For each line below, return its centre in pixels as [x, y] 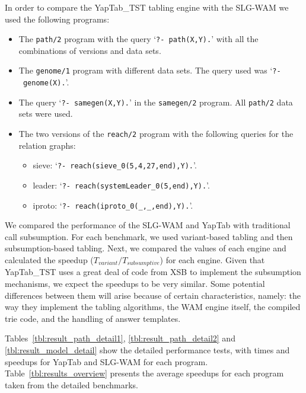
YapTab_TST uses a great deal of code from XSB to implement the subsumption [153, 272]
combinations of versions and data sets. [90, 50]
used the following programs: [57, 19]
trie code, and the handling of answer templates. [93, 318]
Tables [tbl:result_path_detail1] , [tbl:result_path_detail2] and [120, 338]
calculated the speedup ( [49, 260]
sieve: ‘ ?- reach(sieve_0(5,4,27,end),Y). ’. [115, 165]
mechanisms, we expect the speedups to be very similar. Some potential [135, 284]
